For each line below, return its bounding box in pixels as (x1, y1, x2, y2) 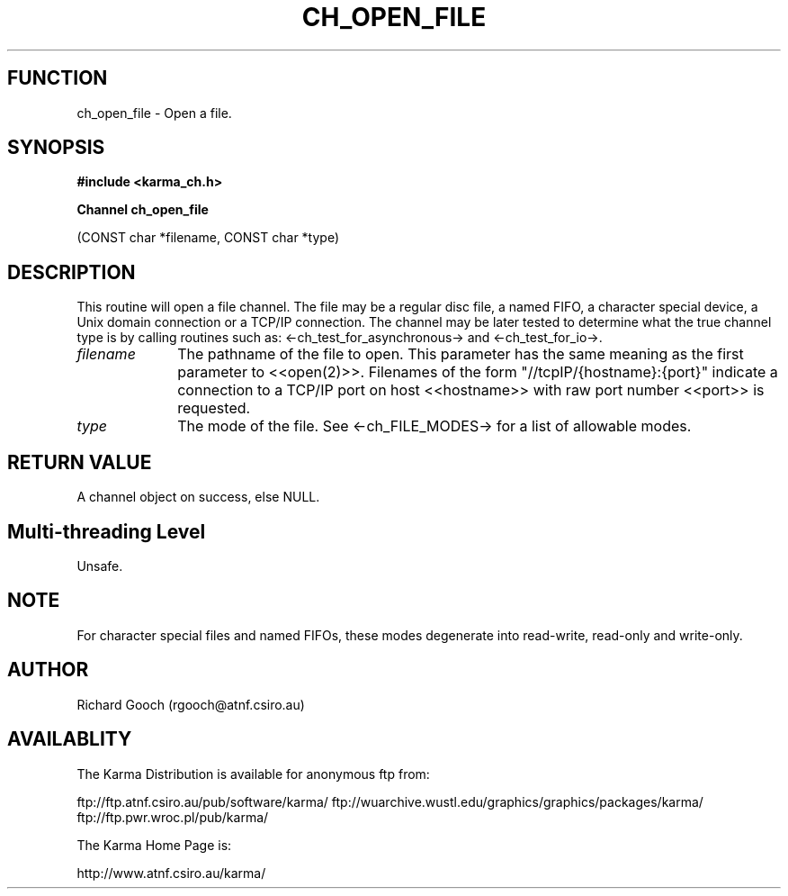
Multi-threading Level (7, 520, 206, 543)
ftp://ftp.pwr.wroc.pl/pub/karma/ (76, 809, 269, 825)
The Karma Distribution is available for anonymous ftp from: (76, 765, 430, 782)
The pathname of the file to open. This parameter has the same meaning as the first (177, 345, 744, 364)
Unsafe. (76, 557, 123, 574)
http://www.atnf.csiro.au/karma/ (76, 864, 266, 881)
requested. (177, 399, 251, 418)
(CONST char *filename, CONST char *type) (76, 230, 340, 246)
